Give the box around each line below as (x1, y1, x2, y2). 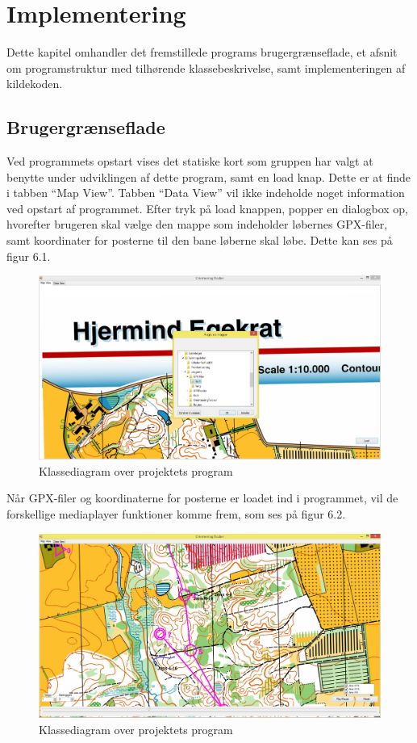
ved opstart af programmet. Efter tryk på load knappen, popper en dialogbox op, (6, 199, 408, 216)
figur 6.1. (6, 247, 51, 264)
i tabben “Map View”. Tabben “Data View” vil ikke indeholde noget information (6, 184, 405, 201)
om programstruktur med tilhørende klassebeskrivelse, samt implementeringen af (6, 59, 406, 76)
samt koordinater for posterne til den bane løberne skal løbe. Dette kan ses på (6, 232, 393, 249)
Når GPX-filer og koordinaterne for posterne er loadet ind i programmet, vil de (6, 489, 398, 506)
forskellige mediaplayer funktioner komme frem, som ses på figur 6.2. (6, 506, 346, 522)
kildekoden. (6, 75, 63, 92)
